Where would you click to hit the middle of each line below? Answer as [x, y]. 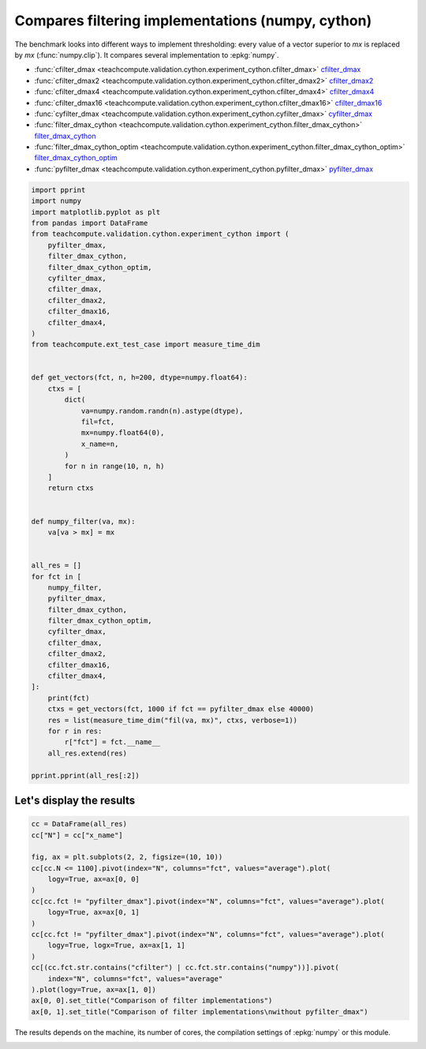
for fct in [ [56, 577]
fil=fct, [98, 422]
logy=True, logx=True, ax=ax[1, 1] [116, 946]
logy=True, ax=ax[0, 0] [93, 879]
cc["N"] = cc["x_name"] [77, 835]
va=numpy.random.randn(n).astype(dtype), [162, 411]
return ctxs [71, 488]
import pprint [58, 190]
